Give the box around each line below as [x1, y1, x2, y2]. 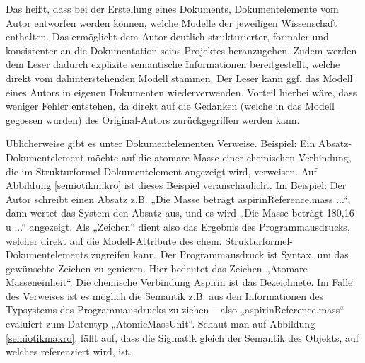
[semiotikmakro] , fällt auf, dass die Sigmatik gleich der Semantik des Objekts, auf [6, 330, 359, 345]
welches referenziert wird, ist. [6, 344, 132, 359]
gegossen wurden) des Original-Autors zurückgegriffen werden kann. [6, 112, 300, 127]
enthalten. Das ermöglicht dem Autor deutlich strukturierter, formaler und [6, 29, 329, 44]
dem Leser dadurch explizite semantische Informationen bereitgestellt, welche [6, 57, 340, 71]
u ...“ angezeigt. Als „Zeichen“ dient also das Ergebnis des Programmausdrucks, [6, 219, 350, 234]
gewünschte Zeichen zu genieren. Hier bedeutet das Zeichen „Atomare [6, 260, 308, 275]
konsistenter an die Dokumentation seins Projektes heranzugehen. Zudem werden [6, 42, 357, 57]
